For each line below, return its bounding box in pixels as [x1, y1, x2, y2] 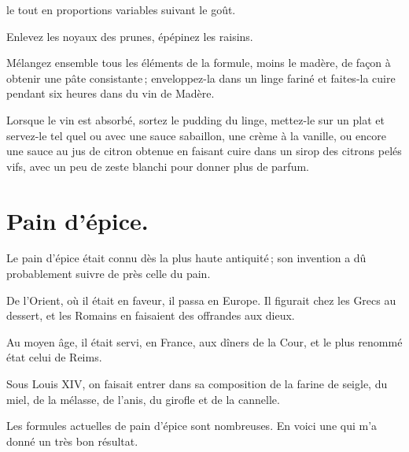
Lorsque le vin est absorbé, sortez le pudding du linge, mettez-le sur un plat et [6, 111, 385, 128]
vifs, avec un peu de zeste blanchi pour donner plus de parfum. [6, 157, 309, 174]
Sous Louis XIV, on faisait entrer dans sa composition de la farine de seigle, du [6, 376, 388, 392]
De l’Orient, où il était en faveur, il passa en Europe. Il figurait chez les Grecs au [6, 291, 396, 308]
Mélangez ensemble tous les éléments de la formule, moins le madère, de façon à [6, 54, 391, 71]
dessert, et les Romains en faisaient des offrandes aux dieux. [6, 307, 295, 324]
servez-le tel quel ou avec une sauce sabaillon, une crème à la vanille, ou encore [6, 127, 386, 143]
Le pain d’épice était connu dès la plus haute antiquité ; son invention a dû [6, 250, 367, 266]
